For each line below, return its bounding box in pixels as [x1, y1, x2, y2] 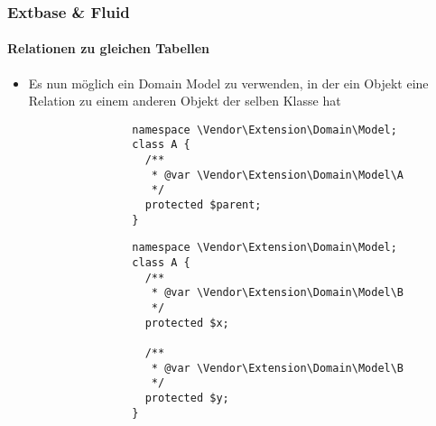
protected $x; [144, 316, 229, 329]
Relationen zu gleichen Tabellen [7, 39, 210, 58]
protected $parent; [144, 199, 262, 212]
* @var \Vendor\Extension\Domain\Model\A [151, 168, 404, 181]
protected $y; [144, 391, 229, 404]
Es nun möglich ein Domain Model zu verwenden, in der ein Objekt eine [28, 73, 429, 92]
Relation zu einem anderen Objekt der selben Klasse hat [28, 91, 341, 110]
